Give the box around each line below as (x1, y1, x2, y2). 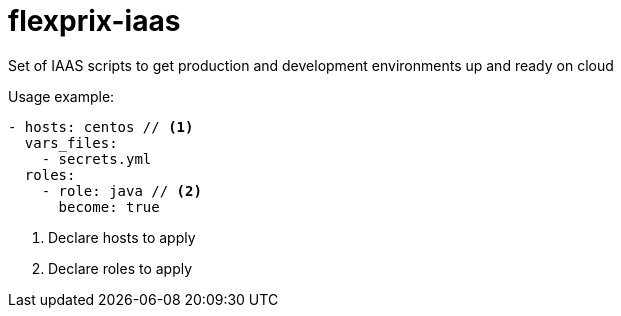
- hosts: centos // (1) (8, 118, 194, 135)
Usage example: (8, 87, 115, 105)
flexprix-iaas (8, 4, 181, 38)
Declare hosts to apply (48, 228, 196, 246)
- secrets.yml (41, 150, 152, 167)
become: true (58, 198, 160, 215)
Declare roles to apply (48, 259, 193, 277)
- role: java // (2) (41, 182, 202, 199)
